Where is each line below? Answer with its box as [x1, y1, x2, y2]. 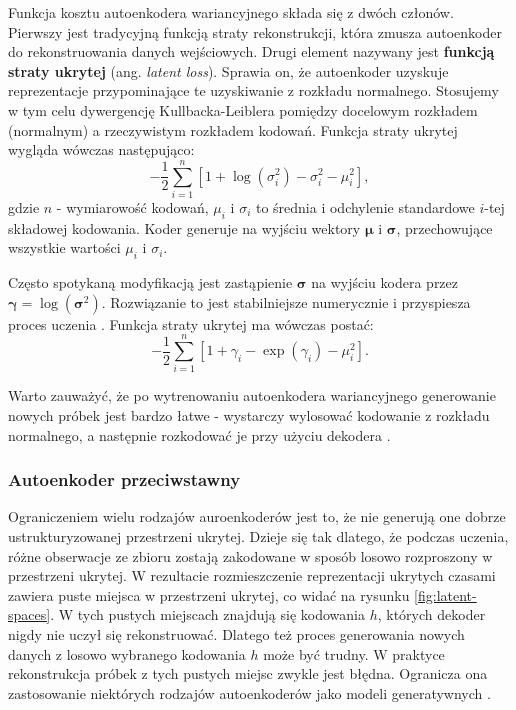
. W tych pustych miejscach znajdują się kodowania [50, 604, 365, 625]
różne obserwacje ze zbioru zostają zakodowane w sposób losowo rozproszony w [8, 545, 493, 566]
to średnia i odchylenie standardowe [255, 196, 475, 217]
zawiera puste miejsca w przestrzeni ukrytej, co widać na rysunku [8, 584, 410, 605]
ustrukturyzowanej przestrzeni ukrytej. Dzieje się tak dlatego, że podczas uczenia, [8, 525, 509, 546]
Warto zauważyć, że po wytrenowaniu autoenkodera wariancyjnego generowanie [8, 385, 496, 406]
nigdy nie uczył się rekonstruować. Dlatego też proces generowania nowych [8, 623, 465, 644]
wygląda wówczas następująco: [8, 139, 195, 160]
